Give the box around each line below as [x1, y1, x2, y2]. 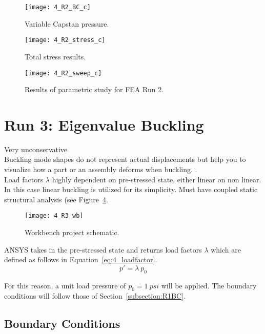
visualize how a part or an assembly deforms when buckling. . [4, 164, 197, 175]
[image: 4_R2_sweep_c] [25, 69, 102, 77]
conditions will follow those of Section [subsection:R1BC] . [4, 290, 186, 301]
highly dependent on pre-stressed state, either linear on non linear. [52, 174, 261, 184]
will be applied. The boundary [161, 280, 257, 290]
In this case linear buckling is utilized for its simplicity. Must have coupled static [4, 184, 258, 195]
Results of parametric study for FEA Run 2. [25, 84, 164, 95]
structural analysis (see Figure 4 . [4, 194, 108, 204]
